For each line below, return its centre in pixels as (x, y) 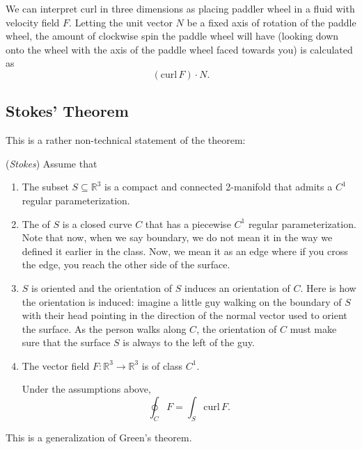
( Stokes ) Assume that (52, 163)
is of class (162, 365)
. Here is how (328, 287)
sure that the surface (66, 342)
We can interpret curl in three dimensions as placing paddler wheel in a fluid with (180, 8)
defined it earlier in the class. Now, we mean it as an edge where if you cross (185, 251)
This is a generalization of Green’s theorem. (99, 437)
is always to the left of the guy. (189, 342)
